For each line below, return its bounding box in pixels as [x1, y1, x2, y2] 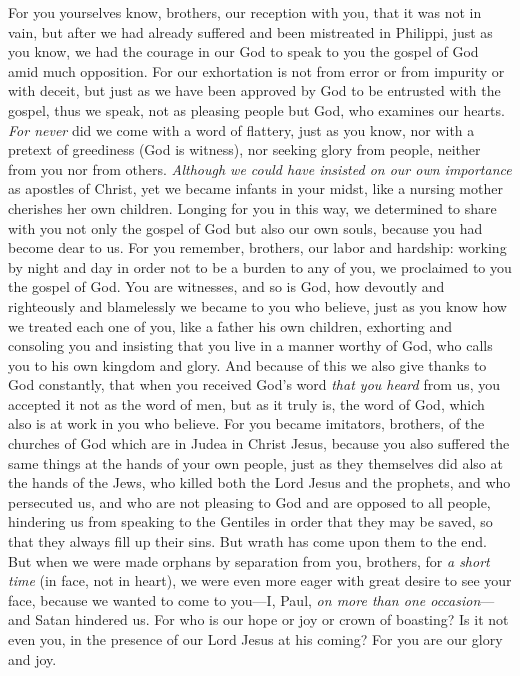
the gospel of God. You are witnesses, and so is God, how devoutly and [8, 276, 445, 297]
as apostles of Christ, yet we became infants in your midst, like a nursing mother [8, 178, 503, 199]
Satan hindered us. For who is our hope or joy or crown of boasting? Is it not [35, 609, 509, 630]
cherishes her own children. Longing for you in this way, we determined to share [8, 197, 497, 218]
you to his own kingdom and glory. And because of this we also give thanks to [8, 354, 487, 375]
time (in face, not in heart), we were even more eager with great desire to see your [8, 570, 512, 591]
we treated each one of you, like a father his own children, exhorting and [8, 315, 452, 336]
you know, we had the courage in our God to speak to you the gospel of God [8, 41, 479, 62]
